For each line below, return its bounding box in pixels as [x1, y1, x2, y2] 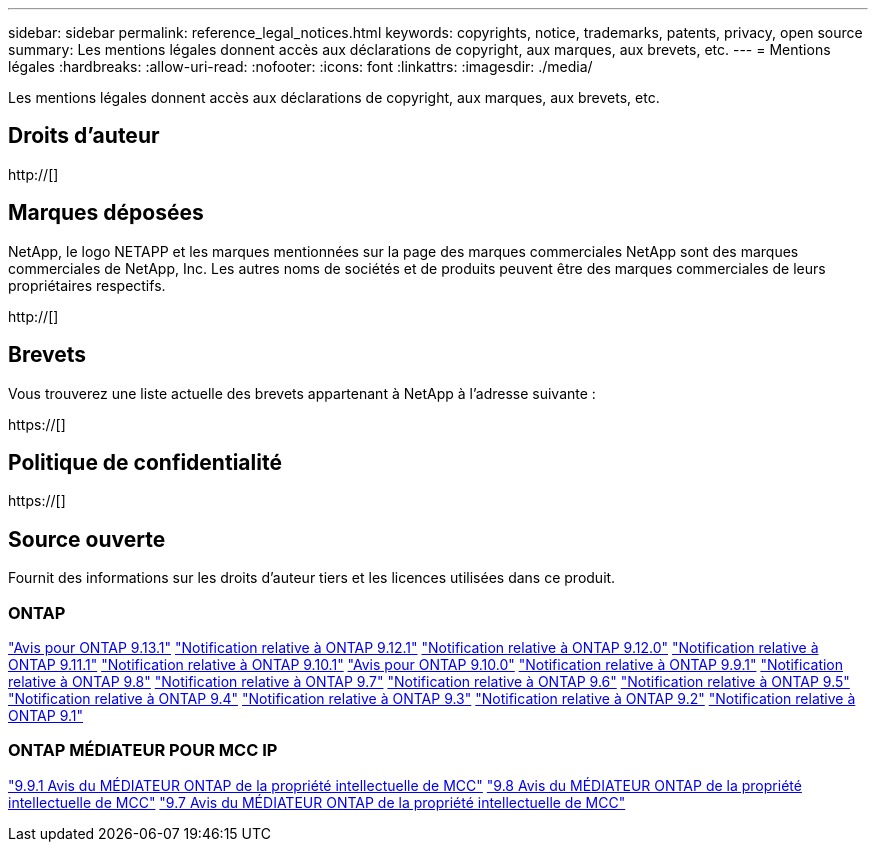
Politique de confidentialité [8, 449, 282, 475]
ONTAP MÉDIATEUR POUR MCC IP [8, 740, 278, 761]
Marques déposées [8, 200, 204, 226]
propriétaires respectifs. [8, 276, 166, 294]
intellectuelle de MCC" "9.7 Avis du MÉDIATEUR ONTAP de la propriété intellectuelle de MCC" [8, 793, 626, 811]
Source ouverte [8, 526, 166, 552]
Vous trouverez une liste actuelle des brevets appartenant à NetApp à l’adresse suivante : [8, 384, 596, 402]
